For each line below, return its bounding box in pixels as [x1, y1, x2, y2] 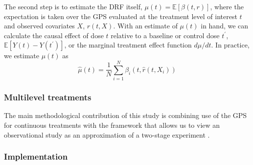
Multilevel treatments [4, 91, 92, 103]
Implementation [4, 150, 68, 163]
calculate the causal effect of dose [4, 30, 104, 40]
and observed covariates [4, 21, 75, 31]
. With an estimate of [113, 21, 178, 31]
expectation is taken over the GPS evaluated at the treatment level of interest [4, 11, 237, 21]
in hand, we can [201, 21, 249, 31]
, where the [210, 1, 244, 11]
